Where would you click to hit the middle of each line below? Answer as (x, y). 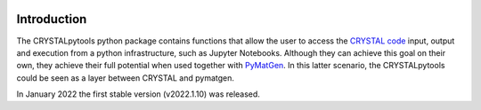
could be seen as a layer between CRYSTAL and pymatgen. (126, 78)
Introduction (52, 19)
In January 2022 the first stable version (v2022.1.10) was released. (138, 94)
